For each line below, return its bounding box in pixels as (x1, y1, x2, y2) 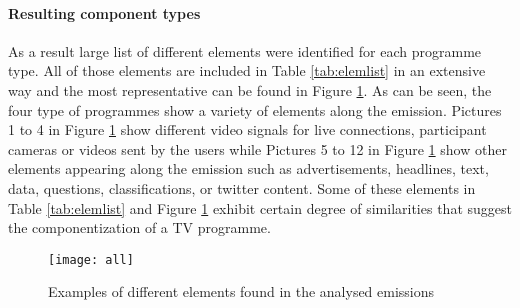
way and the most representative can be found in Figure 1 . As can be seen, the (8, 79, 492, 100)
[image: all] (48, 252, 134, 267)
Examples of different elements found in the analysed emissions (48, 281, 435, 302)
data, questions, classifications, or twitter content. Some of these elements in (8, 177, 476, 198)
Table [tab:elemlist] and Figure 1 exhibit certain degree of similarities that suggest (8, 197, 512, 218)
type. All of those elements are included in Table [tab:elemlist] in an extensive (8, 60, 486, 81)
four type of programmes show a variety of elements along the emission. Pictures (8, 99, 502, 120)
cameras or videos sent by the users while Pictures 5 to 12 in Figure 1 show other (8, 138, 507, 159)
